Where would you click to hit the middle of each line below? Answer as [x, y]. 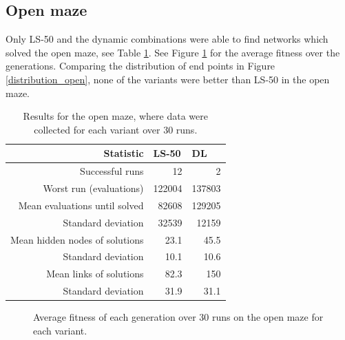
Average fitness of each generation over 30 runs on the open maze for [178, 317]
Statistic [124, 153]
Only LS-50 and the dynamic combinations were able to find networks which [167, 39]
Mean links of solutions [95, 274]
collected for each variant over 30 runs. [116, 129]
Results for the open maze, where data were [115, 116]
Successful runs [112, 171]
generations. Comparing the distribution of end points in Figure [140, 66]
